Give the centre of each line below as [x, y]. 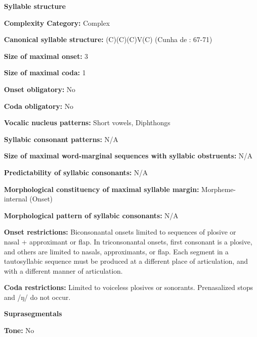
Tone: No [19, 330]
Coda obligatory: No [39, 106]
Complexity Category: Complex [57, 23]
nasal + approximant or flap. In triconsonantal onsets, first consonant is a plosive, [128, 241]
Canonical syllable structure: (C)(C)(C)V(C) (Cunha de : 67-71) [108, 39]
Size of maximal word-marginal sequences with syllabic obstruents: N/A [128, 156]
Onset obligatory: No [40, 89]
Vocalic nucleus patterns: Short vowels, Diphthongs [87, 122]
